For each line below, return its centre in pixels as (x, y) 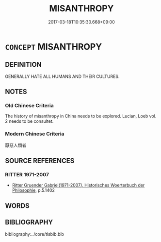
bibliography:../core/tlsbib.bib (35, 234)
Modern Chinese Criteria (35, 134)
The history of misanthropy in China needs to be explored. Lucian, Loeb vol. (81, 116)
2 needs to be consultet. (29, 121)
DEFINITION (24, 65)
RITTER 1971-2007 (27, 175)
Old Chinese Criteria (30, 106)
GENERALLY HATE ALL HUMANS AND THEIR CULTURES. (62, 76)
